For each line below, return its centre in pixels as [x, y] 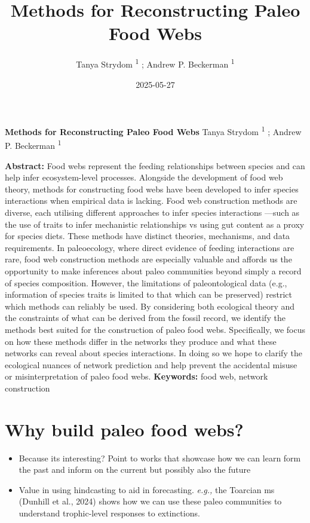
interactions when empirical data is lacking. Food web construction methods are [151, 201]
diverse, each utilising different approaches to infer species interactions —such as [152, 212]
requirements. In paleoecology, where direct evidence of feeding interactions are [150, 247]
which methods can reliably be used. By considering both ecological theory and [150, 306]
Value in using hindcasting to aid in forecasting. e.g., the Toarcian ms [147, 489]
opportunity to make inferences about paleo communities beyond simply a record [153, 271]
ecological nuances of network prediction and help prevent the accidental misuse [151, 364]
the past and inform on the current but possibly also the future [135, 470]
